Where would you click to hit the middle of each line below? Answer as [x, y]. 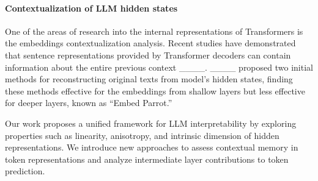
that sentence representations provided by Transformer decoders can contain [148, 55]
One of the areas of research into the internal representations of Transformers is [154, 31]
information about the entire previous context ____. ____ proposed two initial [159, 67]
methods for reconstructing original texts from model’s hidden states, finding [149, 79]
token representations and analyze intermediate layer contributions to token [147, 159]
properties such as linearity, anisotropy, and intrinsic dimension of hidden [142, 135]
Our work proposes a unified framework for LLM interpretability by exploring [151, 123]
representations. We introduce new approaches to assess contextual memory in [152, 147]
